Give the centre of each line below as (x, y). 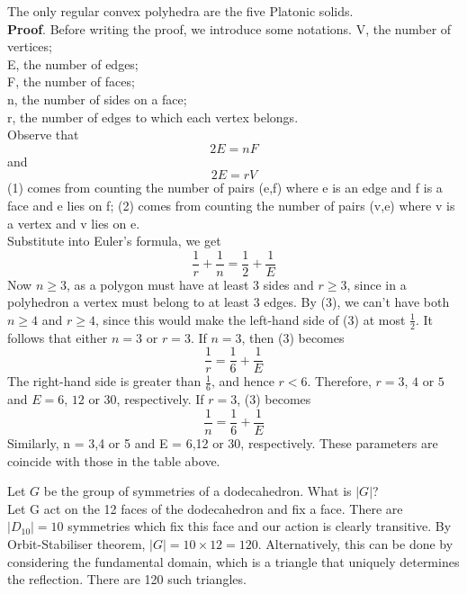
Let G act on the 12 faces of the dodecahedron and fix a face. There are (205, 508)
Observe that (43, 135)
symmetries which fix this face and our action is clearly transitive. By (260, 526)
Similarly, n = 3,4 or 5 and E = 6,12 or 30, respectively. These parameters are (223, 442)
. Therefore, (339, 381)
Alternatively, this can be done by (359, 543)
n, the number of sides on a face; (97, 99)
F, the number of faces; (71, 81)
